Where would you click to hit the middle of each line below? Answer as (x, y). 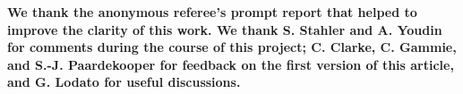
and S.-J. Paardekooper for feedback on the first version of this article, (231, 64)
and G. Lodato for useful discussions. (124, 82)
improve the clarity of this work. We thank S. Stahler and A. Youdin (225, 29)
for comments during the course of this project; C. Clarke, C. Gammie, (232, 47)
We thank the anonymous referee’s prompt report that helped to (212, 12)
